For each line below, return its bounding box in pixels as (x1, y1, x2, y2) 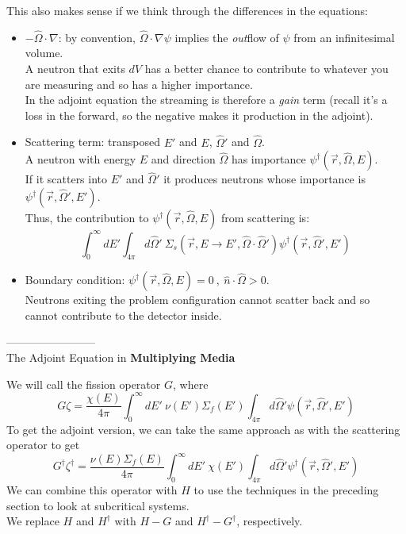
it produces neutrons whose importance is (163, 171, 366, 187)
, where (172, 375, 209, 392)
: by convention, (58, 29, 136, 45)
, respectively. (236, 513, 303, 529)
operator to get (6, 436, 80, 453)
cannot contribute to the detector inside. (25, 306, 222, 323)
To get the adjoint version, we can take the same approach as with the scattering (6, 421, 400, 437)
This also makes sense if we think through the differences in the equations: (6, 2, 368, 18)
